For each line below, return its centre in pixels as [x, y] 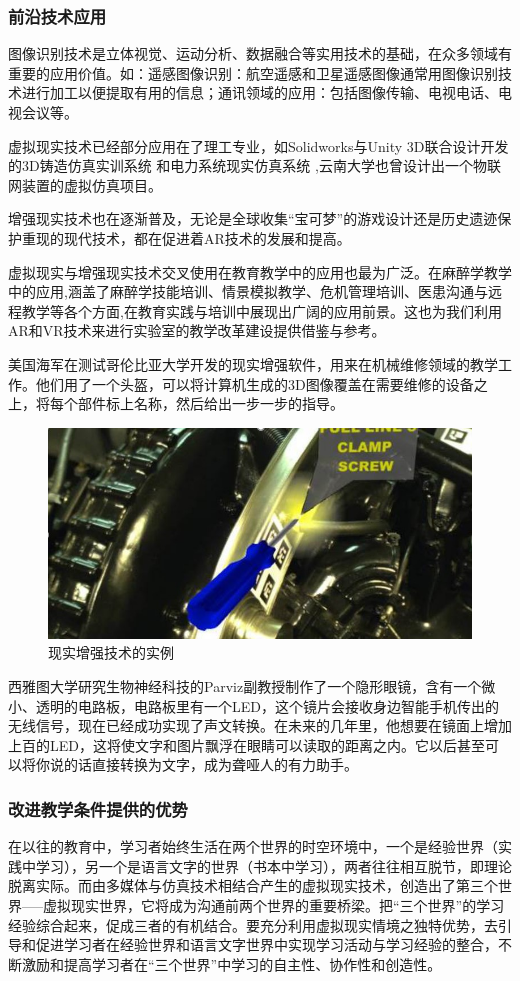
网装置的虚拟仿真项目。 [85, 184]
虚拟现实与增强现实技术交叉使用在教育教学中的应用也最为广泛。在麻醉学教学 [260, 271]
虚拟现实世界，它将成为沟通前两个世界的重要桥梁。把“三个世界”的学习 [273, 905]
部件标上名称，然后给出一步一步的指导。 [210, 403]
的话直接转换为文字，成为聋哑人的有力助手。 [210, 764]
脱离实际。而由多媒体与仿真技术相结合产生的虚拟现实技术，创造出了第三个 [253, 885]
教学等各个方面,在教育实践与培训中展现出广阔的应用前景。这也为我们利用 [261, 310]
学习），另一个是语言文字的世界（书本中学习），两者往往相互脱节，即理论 [273, 865]
